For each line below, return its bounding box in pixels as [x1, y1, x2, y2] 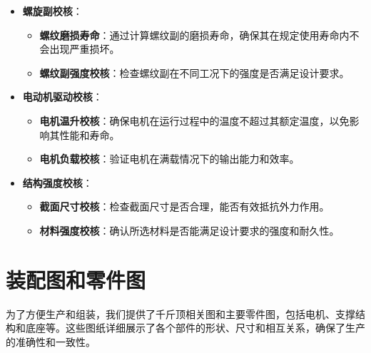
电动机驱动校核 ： [22, 89, 103, 104]
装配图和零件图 [6, 265, 146, 294]
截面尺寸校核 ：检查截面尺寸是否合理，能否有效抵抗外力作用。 [39, 199, 330, 214]
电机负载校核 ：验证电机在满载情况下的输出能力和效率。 [39, 151, 300, 166]
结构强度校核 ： [22, 175, 93, 190]
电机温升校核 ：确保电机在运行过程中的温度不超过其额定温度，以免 [39, 113, 350, 128]
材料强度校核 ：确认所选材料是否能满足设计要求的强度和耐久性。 [39, 222, 340, 237]
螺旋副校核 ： [22, 4, 83, 18]
